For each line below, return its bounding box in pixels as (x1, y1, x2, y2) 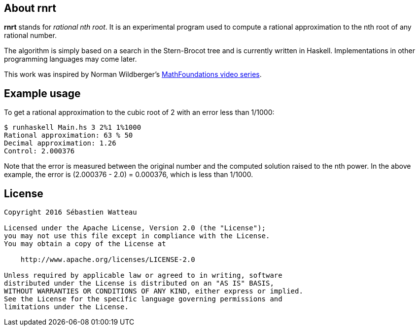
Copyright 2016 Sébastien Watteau (4, 208, 137, 217)
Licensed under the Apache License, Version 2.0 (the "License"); (4, 224, 266, 232)
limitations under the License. (4, 303, 129, 311)
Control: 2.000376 (4, 147, 75, 155)
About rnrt (4, 2, 56, 14)
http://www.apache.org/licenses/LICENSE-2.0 (20, 256, 195, 264)
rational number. (4, 31, 57, 40)
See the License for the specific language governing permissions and (4, 295, 282, 303)
